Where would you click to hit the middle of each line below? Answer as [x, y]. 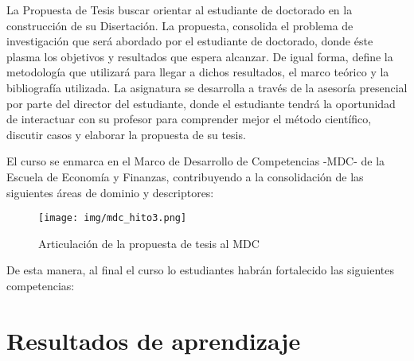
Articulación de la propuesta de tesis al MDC [149, 243]
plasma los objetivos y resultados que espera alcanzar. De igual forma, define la [200, 56]
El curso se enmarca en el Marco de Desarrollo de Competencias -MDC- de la [196, 161]
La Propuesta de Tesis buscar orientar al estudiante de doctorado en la [180, 10]
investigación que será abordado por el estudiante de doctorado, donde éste [190, 41]
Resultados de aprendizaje [154, 340]
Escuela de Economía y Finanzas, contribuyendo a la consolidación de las [185, 176]
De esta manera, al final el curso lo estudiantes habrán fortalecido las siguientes [200, 270]
